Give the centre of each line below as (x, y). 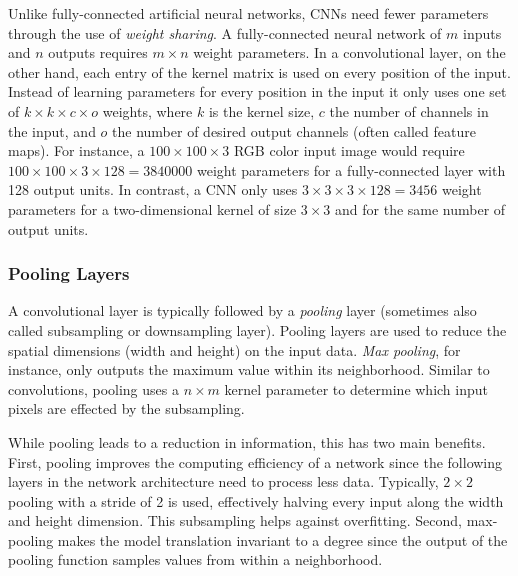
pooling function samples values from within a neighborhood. (195, 559)
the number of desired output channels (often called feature (294, 130)
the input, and (52, 130)
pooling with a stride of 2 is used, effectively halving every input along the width (256, 500)
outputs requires (98, 52)
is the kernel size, (261, 110)
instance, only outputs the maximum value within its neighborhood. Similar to (249, 369)
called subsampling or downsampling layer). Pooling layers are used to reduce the (257, 329)
